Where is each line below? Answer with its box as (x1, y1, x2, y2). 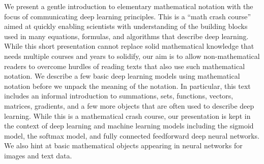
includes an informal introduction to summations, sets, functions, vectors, (4, 90, 233, 101)
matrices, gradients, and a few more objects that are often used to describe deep (4, 100, 254, 111)
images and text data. (4, 150, 72, 160)
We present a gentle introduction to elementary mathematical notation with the (4, 1, 253, 11)
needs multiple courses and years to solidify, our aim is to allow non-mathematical (4, 50, 260, 61)
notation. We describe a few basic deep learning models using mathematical (4, 71, 240, 81)
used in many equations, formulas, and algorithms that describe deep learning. (4, 30, 249, 41)
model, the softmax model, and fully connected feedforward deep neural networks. (4, 130, 259, 141)
